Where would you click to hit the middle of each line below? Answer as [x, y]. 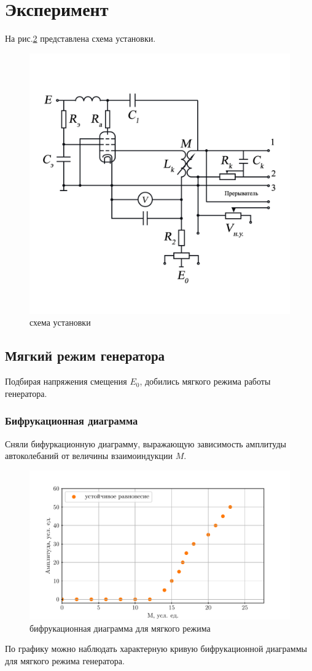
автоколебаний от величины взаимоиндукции [89, 456]
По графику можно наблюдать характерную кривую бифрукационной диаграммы [156, 649]
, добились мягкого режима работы [205, 381]
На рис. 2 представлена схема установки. [80, 38]
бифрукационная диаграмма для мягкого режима [120, 628]
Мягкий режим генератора [85, 355]
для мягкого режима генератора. [65, 660]
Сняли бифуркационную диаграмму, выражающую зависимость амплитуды [146, 443]
